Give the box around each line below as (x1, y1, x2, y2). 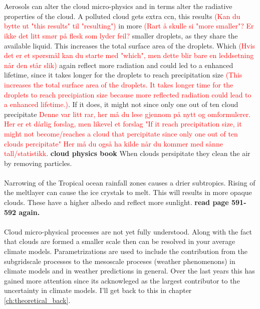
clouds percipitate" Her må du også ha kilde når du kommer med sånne (4, 138, 223, 148)
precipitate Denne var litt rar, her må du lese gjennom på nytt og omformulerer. (4, 108, 251, 119)
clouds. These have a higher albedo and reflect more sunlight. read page (4, 197, 229, 207)
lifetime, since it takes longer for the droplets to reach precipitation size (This (4, 69, 242, 80)
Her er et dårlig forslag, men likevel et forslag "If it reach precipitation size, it (4, 118, 242, 129)
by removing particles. (4, 157, 72, 168)
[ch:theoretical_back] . (4, 295, 71, 305)
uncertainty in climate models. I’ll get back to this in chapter (4, 285, 192, 295)
